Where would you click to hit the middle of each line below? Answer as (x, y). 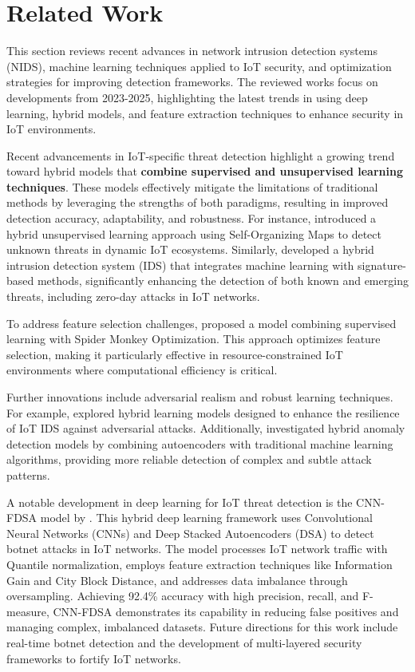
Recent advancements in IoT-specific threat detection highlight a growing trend (201, 155)
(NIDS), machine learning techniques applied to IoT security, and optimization (199, 66)
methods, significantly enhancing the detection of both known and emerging (223, 281)
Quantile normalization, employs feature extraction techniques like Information (200, 564)
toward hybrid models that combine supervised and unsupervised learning (205, 171)
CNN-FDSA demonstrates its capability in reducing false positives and (226, 611)
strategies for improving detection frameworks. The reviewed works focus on (192, 82)
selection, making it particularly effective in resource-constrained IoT (175, 354)
